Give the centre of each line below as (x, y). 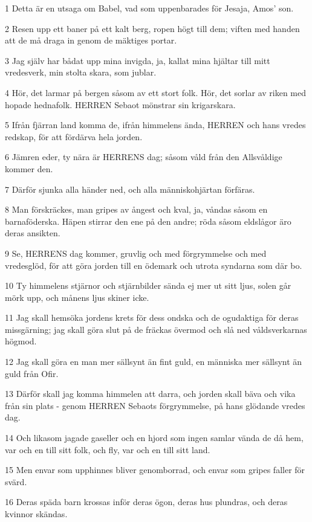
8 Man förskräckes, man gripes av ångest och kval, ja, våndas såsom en (136, 209)
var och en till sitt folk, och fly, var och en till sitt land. (108, 449)
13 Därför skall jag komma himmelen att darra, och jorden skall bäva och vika (150, 394)
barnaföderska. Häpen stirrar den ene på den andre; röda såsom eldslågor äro (148, 221)
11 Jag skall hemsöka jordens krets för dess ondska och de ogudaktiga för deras (152, 317)
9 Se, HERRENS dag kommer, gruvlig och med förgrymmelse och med (136, 253)
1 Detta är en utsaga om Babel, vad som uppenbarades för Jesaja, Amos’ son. (149, 8)
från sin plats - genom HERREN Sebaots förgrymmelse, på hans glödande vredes (155, 405)
